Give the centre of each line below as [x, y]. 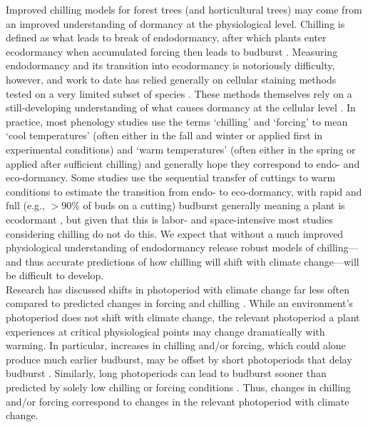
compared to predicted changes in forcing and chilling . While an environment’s [179, 303]
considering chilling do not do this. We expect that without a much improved [175, 233]
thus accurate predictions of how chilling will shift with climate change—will [192, 261]
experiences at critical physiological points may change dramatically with [165, 331]
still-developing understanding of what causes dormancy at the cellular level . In [181, 107]
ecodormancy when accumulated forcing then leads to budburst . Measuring [172, 51]
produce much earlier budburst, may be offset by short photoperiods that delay [179, 359]
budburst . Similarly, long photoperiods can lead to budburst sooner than [166, 373]
